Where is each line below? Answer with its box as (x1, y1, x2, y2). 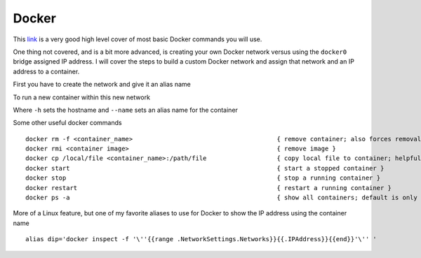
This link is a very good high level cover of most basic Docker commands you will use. (13, 35, 262, 43)
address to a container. (13, 67, 80, 76)
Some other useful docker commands (13, 119, 122, 127)
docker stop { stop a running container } (25, 174, 381, 182)
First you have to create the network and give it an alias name (13, 80, 191, 89)
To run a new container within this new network (13, 93, 151, 101)
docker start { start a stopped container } (25, 164, 385, 172)
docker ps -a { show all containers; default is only (25, 194, 417, 202)
